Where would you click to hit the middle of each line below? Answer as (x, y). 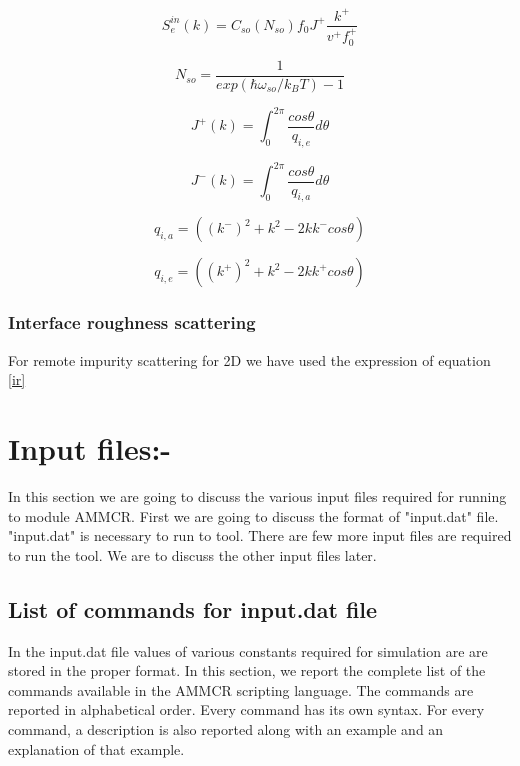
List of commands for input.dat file (193, 608)
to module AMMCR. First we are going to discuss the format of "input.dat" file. (253, 515)
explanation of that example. (96, 748)
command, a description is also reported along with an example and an (226, 728)
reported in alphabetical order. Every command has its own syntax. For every (246, 709)
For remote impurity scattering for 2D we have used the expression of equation (249, 359)
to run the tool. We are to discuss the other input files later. (192, 554)
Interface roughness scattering (132, 322)
